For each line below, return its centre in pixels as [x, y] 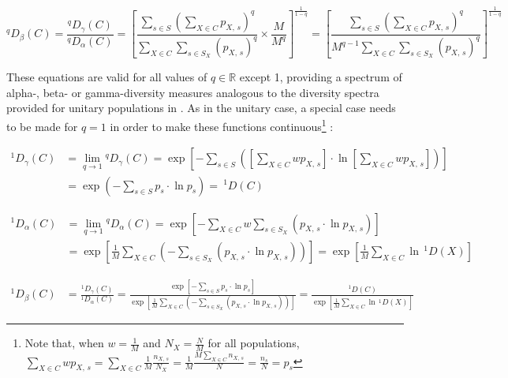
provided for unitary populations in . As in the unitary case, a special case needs [201, 108]
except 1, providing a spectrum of [321, 77]
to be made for [42, 126]
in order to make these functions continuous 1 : [222, 125]
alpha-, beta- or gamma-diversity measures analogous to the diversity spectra [193, 92]
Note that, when [64, 343]
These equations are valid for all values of [107, 77]
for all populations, [254, 343]
